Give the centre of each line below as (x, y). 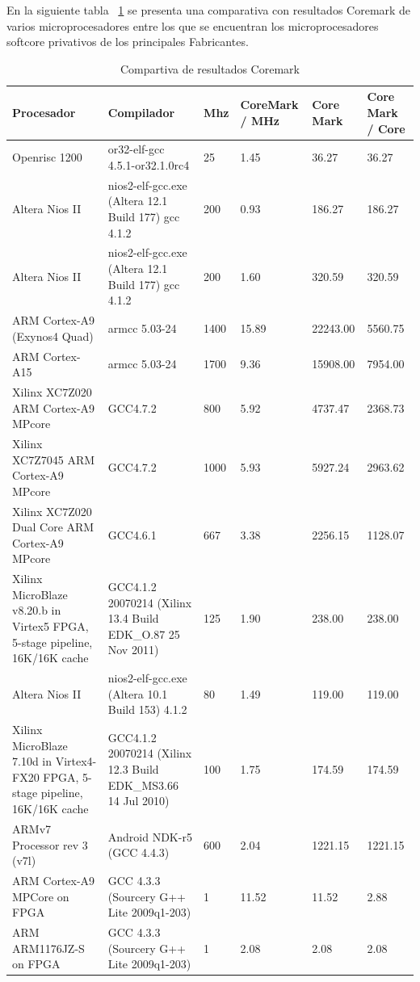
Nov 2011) (133, 650)
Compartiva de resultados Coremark (210, 68)
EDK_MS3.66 (143, 785)
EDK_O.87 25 (144, 634)
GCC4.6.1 (132, 535)
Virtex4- (76, 761)
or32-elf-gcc (136, 149)
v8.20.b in (37, 610)
